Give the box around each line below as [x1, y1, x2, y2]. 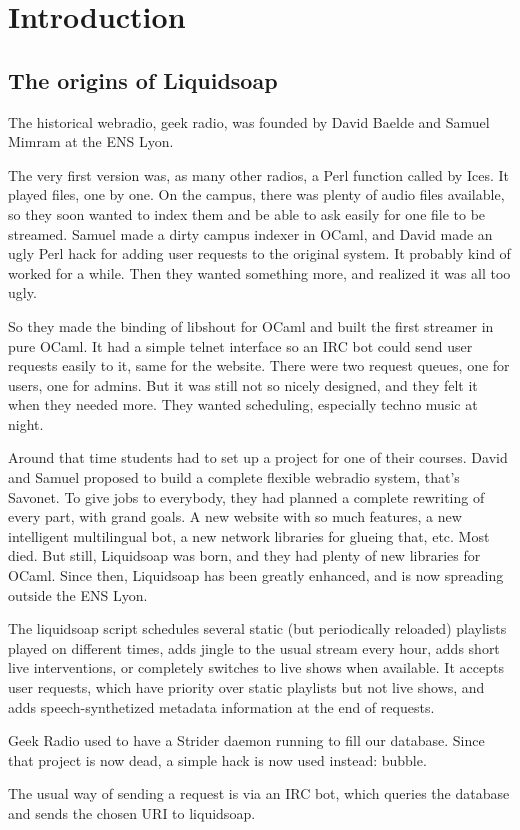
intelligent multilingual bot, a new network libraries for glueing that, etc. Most [8, 525, 490, 546]
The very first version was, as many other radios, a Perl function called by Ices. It [8, 164, 509, 185]
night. [8, 413, 44, 434]
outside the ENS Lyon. [8, 584, 148, 605]
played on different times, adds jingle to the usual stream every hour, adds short [8, 637, 500, 658]
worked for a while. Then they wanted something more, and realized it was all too [8, 262, 511, 283]
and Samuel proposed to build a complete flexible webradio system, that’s [8, 467, 460, 488]
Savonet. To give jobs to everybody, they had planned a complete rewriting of [8, 486, 485, 507]
